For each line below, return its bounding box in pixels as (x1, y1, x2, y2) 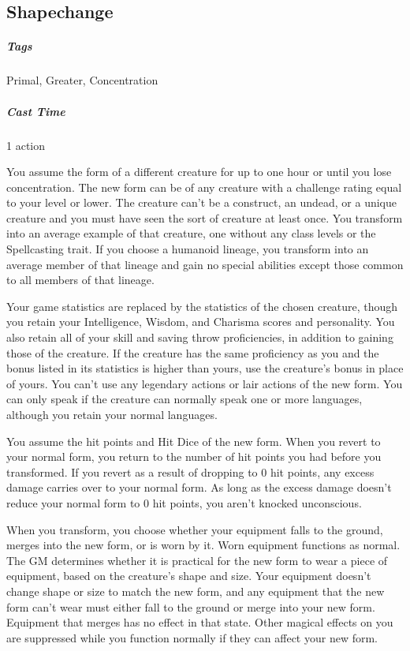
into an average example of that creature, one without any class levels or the (6, 225, 376, 241)
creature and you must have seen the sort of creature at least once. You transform (6, 209, 403, 226)
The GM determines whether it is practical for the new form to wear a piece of (6, 552, 388, 568)
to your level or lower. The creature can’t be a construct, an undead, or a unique (6, 194, 397, 211)
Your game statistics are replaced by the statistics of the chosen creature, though (6, 297, 398, 314)
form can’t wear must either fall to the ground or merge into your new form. (6, 598, 375, 615)
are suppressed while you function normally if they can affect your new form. (6, 629, 378, 645)
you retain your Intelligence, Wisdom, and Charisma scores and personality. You (6, 313, 395, 330)
